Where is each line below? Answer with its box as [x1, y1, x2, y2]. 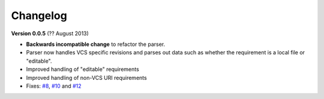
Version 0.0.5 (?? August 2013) [11, 30, 89, 37]
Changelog [11, 9, 67, 22]
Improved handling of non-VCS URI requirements [26, 74, 147, 81]
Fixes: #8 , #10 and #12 [26, 82, 82, 89]
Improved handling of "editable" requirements [26, 66, 139, 73]
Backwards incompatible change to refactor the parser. [26, 41, 166, 48]
